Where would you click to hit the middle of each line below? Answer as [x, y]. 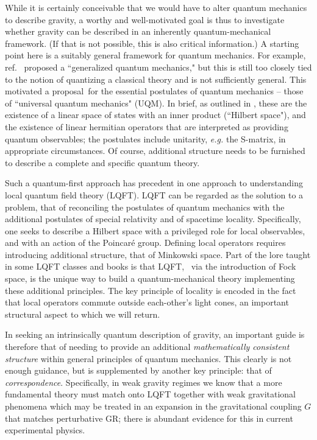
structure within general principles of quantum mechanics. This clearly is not [148, 358]
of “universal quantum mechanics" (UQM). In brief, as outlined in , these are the [156, 103]
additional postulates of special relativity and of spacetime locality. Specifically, [153, 219]
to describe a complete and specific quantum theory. [102, 162]
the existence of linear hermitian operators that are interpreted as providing [147, 126]
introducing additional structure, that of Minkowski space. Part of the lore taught [158, 254]
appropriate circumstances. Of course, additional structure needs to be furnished [155, 151]
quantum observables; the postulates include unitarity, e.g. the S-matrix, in [145, 138]
